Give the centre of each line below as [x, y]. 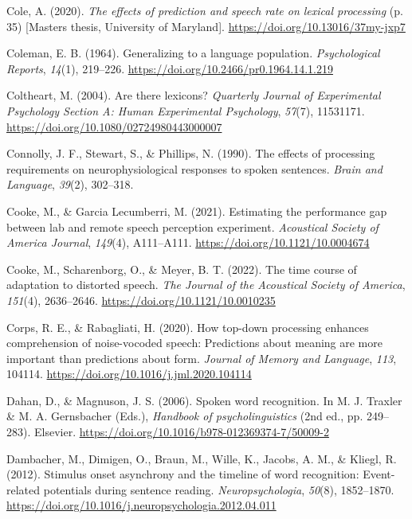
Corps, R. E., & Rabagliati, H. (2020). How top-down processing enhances [188, 327]
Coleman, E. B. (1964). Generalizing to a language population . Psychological [193, 53]
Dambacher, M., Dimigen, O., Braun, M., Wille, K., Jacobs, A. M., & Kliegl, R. [202, 458]
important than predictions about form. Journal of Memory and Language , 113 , [202, 358]
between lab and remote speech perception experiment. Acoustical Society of [192, 226]
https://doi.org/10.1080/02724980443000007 [114, 126]
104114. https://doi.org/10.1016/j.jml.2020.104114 [129, 374]
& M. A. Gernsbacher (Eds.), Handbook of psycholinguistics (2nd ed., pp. [185, 416]
